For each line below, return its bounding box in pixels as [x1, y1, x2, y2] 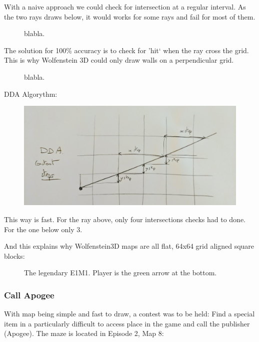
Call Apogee [4, 288, 54, 301]
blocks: [4, 250, 25, 261]
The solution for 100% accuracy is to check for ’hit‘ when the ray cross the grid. [4, 45, 249, 55]
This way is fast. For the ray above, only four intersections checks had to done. [4, 214, 246, 225]
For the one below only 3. [4, 224, 82, 234]
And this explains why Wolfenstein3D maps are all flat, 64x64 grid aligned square [4, 241, 254, 251]
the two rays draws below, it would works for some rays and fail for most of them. [4, 11, 255, 22]
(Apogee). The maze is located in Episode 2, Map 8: [4, 328, 164, 338]
